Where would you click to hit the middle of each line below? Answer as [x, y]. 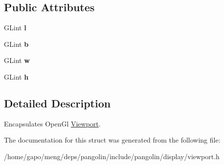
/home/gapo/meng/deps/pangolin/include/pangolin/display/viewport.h [112, 156]
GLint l [15, 28]
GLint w [17, 60]
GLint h [16, 76]
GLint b [16, 44]
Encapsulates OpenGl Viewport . [52, 123]
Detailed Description [57, 103]
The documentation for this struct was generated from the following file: [112, 140]
